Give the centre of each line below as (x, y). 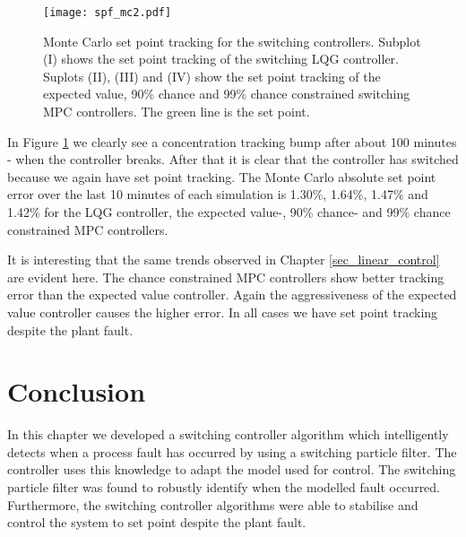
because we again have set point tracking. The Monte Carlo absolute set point (222, 176)
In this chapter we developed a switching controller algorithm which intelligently (228, 434)
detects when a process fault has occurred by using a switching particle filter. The (232, 451)
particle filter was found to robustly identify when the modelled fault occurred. (224, 487)
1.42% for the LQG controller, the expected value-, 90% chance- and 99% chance (229, 212)
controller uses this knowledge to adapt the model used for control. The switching (232, 469)
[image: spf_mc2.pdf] (108, 13)
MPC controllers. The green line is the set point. (177, 112)
